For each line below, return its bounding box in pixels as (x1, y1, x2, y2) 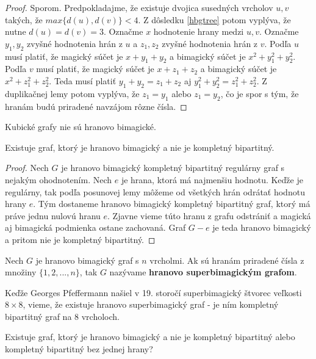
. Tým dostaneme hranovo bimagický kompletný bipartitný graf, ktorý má (33, 197, 311, 210)
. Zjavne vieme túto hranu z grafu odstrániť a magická (107, 209, 311, 222)
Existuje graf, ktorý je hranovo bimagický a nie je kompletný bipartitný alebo (5, 330, 295, 343)
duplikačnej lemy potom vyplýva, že (5, 87, 140, 100)
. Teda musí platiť (49, 74, 117, 87)
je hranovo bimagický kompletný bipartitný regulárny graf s (61, 161, 285, 174)
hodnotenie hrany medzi (153, 25, 244, 38)
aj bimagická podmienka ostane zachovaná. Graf (5, 221, 186, 234)
